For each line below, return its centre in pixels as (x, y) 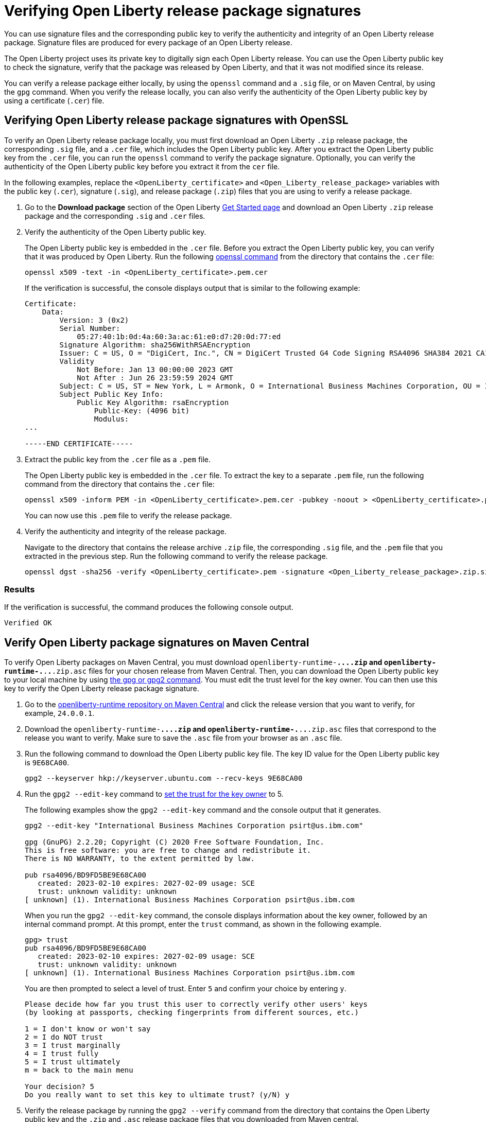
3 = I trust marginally (73, 1046)
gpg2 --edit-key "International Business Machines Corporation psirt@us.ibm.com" (194, 826)
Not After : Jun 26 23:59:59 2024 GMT (155, 378)
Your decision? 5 (59, 1087)
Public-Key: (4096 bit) (142, 410)
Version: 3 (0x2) (94, 320)
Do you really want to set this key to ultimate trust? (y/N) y (157, 1095)
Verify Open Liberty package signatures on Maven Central (157, 642)
